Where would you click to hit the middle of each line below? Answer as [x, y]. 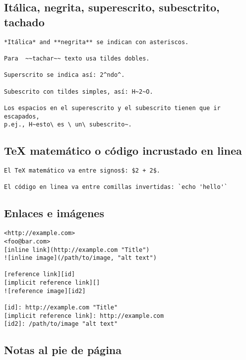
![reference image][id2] [45, 291]
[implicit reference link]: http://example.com [84, 316]
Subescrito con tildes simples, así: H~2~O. [79, 91]
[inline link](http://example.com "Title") [77, 250]
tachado [24, 22]
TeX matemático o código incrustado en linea [123, 150]
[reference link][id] [40, 274]
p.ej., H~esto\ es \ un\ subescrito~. [68, 125]
